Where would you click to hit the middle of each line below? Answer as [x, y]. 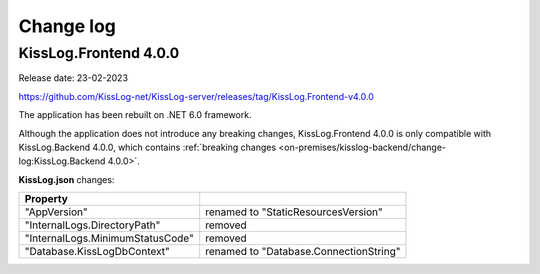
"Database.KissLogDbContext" [97, 252]
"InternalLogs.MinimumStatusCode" [109, 238]
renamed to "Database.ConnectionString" [303, 252]
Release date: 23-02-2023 [73, 78]
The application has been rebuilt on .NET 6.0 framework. [135, 115]
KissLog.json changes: [66, 179]
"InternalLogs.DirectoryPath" [92, 225]
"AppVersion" [56, 212]
